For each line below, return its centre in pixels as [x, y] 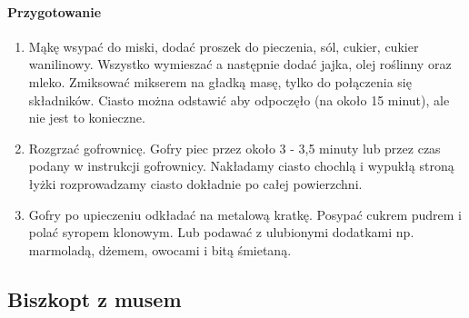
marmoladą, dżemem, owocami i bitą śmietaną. [160, 249]
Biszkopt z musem [95, 298]
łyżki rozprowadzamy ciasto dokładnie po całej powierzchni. [195, 183]
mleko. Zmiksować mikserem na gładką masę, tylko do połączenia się [220, 81]
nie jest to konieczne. [87, 118]
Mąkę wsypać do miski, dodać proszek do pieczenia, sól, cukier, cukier [224, 46]
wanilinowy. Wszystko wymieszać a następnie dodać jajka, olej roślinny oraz [240, 64]
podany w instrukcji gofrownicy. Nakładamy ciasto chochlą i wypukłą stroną [241, 166]
